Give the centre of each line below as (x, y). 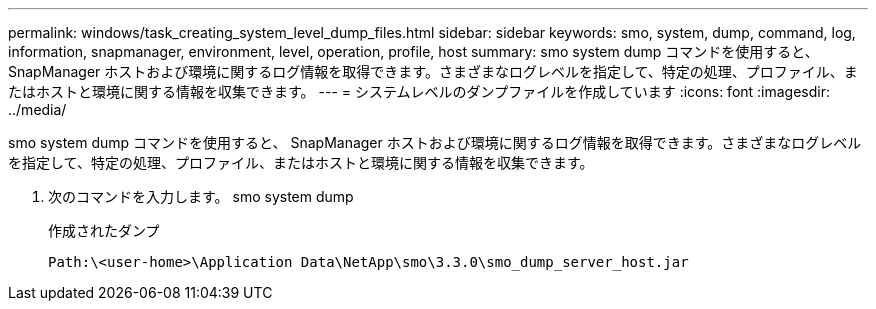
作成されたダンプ (104, 230)
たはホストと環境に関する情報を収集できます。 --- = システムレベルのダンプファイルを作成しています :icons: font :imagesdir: (419, 91)
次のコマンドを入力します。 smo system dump (201, 196)
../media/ (37, 109)
